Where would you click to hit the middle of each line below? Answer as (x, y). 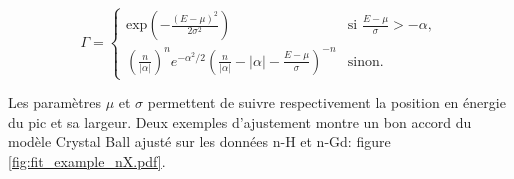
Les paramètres (54, 102)
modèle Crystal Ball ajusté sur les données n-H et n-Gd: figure (199, 141)
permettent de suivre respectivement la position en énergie (326, 102)
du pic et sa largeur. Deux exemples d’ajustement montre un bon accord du (240, 121)
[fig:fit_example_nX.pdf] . (87, 160)
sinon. (365, 61)
